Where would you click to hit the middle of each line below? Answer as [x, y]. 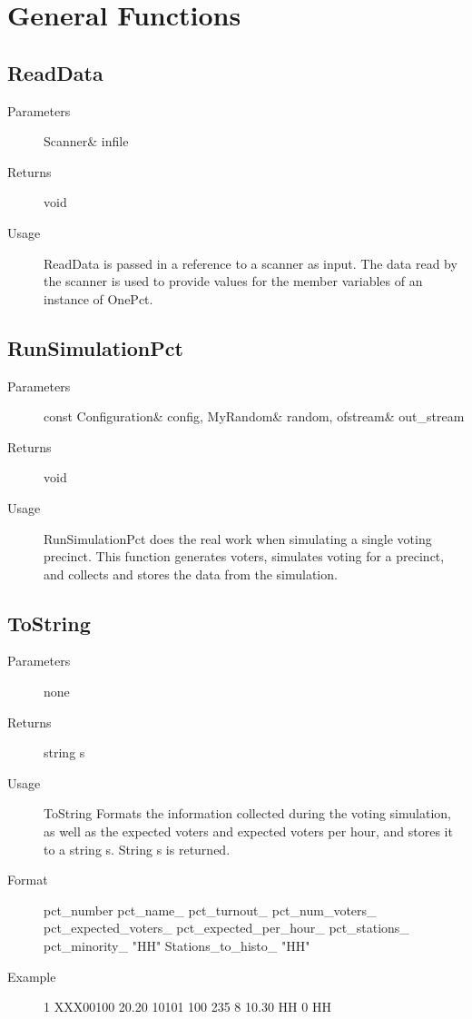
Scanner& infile [86, 141]
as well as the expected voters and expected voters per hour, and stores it [248, 831]
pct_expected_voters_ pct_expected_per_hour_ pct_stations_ [226, 928]
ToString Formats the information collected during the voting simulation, [247, 813]
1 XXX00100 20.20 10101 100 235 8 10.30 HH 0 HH [187, 1007]
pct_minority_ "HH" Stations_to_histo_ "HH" [177, 946]
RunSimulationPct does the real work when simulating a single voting [238, 538]
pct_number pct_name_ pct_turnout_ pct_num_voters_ [210, 910]
